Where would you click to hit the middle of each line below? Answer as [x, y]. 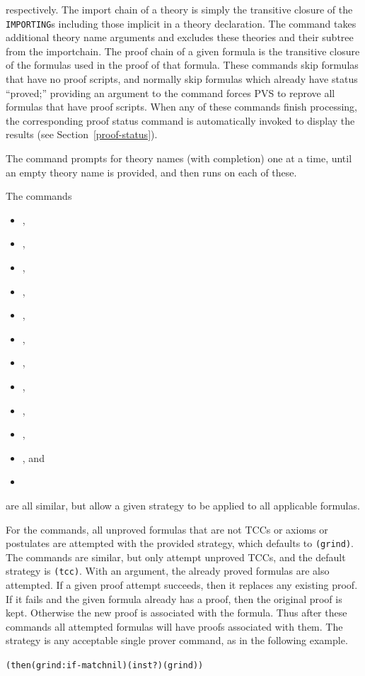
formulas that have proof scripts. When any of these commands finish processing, [181, 107]
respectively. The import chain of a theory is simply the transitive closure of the [179, 9]
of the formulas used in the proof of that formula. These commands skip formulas [182, 65]
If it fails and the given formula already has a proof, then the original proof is [174, 598]
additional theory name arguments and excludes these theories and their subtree [180, 37]
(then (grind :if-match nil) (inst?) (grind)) [105, 665]
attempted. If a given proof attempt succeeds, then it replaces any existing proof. [182, 585]
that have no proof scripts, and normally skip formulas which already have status [182, 79]
